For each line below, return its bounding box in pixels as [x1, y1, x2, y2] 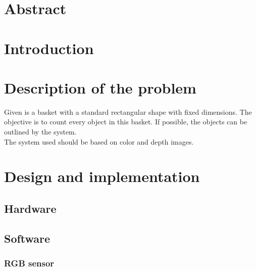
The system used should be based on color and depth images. [4, 136, 194, 147]
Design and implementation [4, 166, 200, 187]
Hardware [4, 201, 57, 216]
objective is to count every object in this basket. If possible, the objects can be [4, 116, 247, 127]
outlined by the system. [4, 126, 77, 137]
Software [4, 230, 50, 246]
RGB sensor [4, 257, 55, 269]
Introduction [4, 37, 94, 58]
